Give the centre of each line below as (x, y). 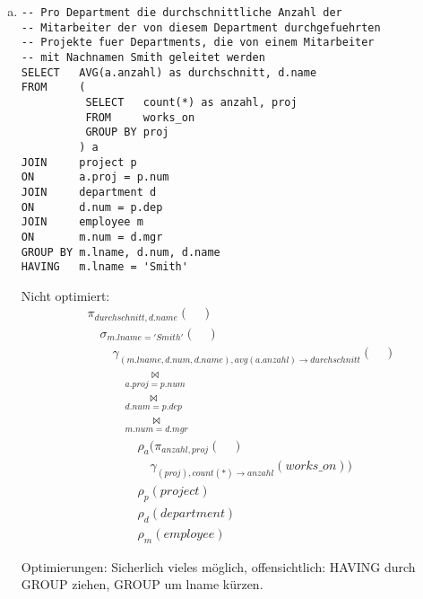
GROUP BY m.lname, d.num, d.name (121, 252)
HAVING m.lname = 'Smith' (104, 267)
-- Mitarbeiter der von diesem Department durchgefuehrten (201, 27)
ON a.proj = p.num (95, 177)
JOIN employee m (82, 222)
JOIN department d (89, 192)
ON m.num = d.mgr (92, 237)
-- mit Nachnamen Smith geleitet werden (143, 57)
